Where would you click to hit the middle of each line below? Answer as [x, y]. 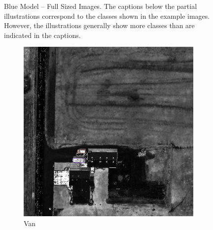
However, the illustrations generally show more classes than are [99, 25]
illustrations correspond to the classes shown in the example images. [107, 16]
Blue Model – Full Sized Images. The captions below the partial [101, 6]
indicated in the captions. [42, 35]
